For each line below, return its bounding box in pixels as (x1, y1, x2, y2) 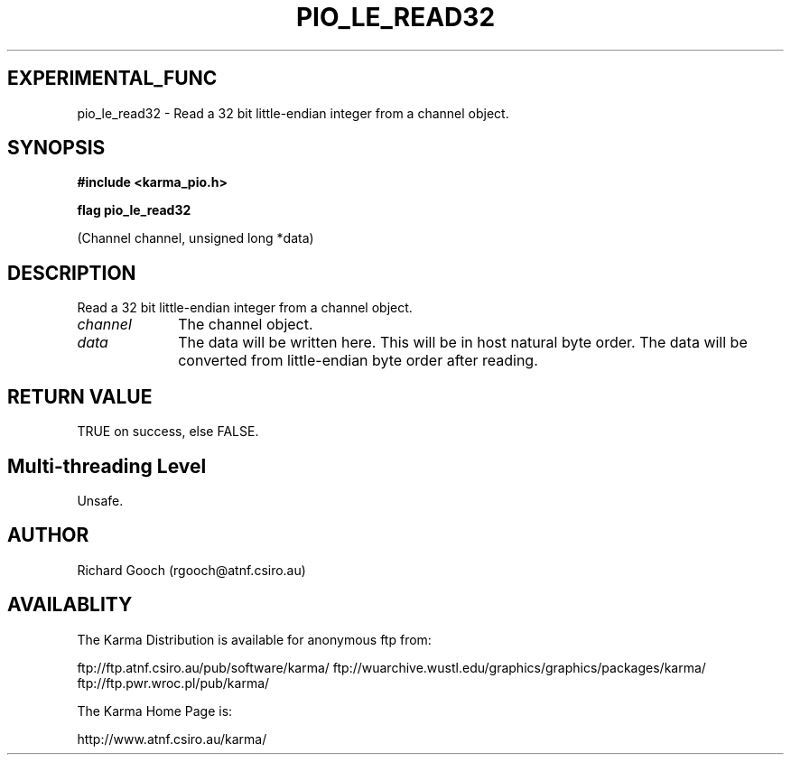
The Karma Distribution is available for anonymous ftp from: (77, 631, 432, 647)
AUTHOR (7, 524, 89, 547)
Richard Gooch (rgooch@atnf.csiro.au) (77, 562, 306, 578)
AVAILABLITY (7, 593, 133, 617)
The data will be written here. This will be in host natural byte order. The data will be (178, 333, 748, 352)
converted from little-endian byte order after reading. (178, 351, 538, 370)
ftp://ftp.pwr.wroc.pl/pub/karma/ (77, 674, 270, 691)
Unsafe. (77, 492, 124, 508)
